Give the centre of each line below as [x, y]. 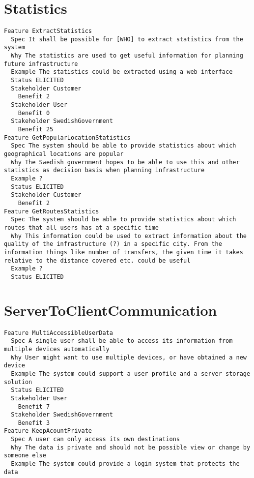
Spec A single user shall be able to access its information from [122, 341]
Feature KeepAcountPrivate [48, 431]
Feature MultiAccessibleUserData [58, 333]
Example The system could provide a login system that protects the [125, 464]
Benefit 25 [36, 129]
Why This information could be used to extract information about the [129, 236]
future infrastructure [41, 64]
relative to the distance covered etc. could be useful [97, 260]
